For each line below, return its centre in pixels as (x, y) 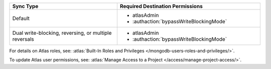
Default (21, 18)
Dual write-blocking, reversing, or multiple (62, 33)
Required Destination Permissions (161, 6)
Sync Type (25, 6)
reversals (23, 39)
